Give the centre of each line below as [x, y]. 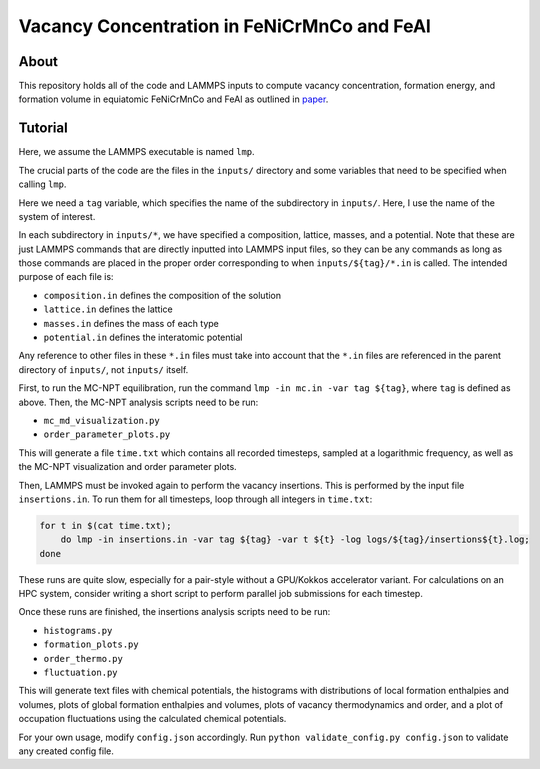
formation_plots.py [91, 644]
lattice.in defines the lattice [108, 309]
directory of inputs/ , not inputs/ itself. [103, 369]
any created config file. [66, 751]
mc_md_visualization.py [101, 420]
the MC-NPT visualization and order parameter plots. [127, 467]
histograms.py [78, 630]
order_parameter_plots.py [107, 434]
